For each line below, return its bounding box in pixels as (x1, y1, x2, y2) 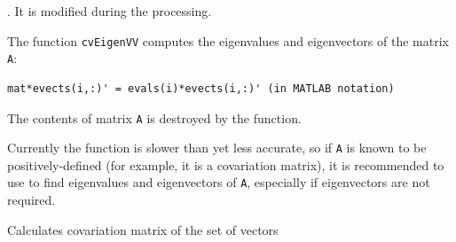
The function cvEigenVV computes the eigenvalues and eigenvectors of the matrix (7, 31, 449, 50)
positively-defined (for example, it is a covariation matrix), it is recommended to (7, 155, 444, 174)
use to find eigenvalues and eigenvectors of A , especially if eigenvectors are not (7, 173, 430, 191)
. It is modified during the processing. (7, 2, 212, 20)
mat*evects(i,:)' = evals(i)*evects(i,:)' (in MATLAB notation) (7, 82, 395, 95)
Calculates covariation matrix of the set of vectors (7, 220, 279, 238)
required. (7, 191, 56, 209)
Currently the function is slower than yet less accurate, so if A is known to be (7, 138, 427, 157)
